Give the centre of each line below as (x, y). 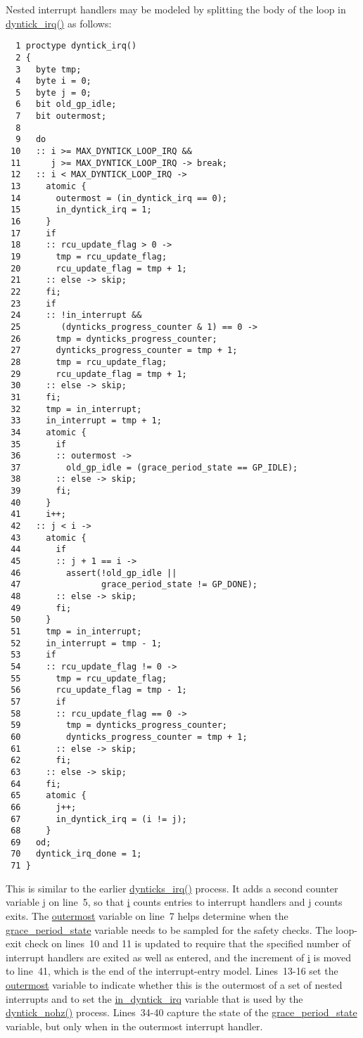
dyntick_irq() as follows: (59, 23)
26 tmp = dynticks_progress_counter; (114, 339)
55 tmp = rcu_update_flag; (89, 678)
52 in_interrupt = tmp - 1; (86, 643)
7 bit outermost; (61, 116)
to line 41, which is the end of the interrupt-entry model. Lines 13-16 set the (172, 971)
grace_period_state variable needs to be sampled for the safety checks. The (169, 929)
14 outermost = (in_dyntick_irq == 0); (119, 198)
